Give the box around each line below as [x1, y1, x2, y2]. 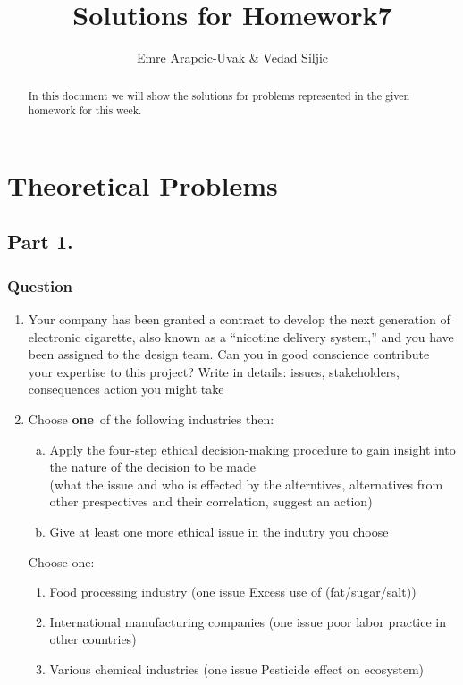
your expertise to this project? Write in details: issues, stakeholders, [28, 362, 400, 380]
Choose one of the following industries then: [28, 409, 274, 428]
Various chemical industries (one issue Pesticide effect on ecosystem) [49, 659, 425, 678]
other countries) [49, 630, 137, 648]
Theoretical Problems [7, 166, 278, 203]
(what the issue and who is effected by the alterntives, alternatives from [49, 474, 443, 493]
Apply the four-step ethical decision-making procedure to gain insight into [49, 439, 456, 458]
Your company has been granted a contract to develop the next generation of [28, 310, 450, 329]
